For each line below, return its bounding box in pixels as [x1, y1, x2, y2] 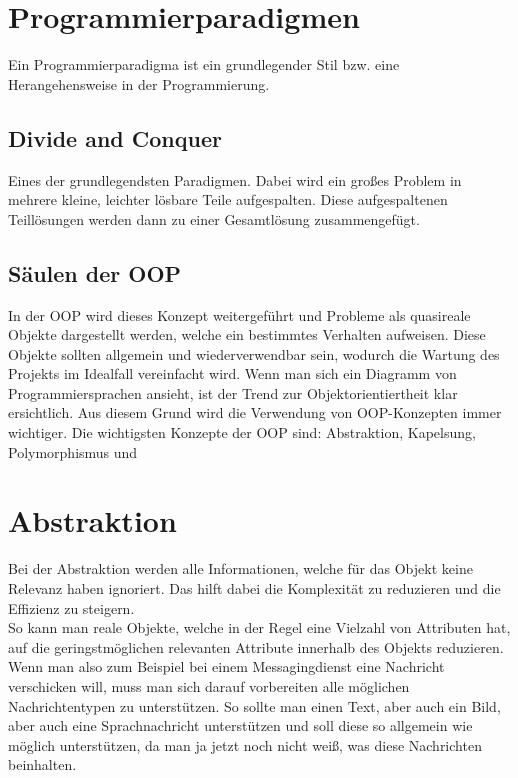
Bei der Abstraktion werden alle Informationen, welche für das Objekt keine [8, 558, 473, 579]
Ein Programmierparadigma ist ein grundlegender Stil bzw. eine [8, 54, 400, 75]
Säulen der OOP [8, 257, 182, 288]
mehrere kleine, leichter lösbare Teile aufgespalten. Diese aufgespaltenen [8, 189, 448, 210]
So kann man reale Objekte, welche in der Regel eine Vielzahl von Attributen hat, [8, 617, 511, 638]
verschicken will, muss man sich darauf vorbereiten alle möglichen [8, 675, 410, 696]
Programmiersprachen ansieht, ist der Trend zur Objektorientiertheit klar [8, 382, 458, 403]
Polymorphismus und [8, 441, 138, 462]
